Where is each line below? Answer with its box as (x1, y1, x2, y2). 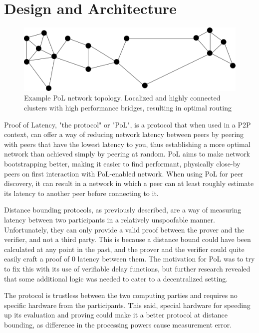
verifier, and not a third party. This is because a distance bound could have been (4, 234, 251, 244)
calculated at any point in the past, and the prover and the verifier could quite (4, 243, 245, 254)
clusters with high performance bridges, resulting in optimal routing (24, 102, 232, 113)
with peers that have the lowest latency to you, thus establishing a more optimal (4, 138, 251, 149)
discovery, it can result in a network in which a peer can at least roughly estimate (4, 178, 254, 188)
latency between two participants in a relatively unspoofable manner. (4, 214, 216, 224)
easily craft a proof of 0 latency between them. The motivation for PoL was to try (4, 253, 255, 264)
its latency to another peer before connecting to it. (4, 187, 159, 198)
